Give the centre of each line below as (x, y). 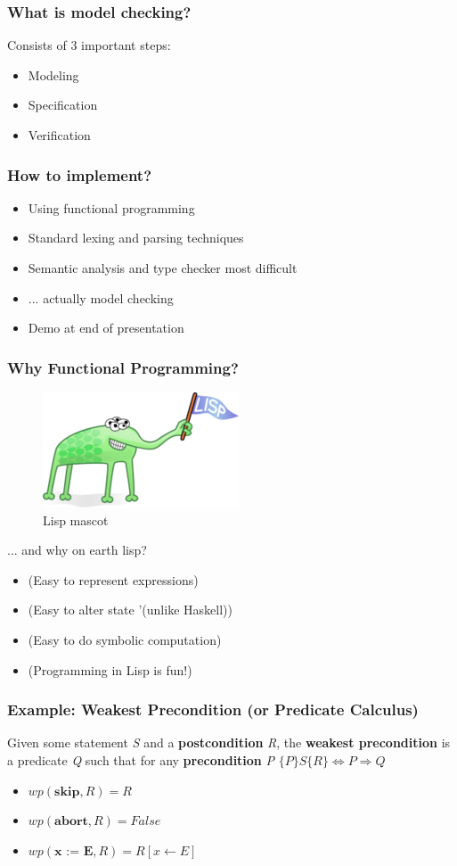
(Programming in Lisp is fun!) (110, 669)
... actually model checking (101, 297)
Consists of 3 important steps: (89, 45)
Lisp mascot (76, 520)
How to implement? (80, 174)
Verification (59, 135)
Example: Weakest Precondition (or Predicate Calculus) (213, 709)
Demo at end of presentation (106, 328)
